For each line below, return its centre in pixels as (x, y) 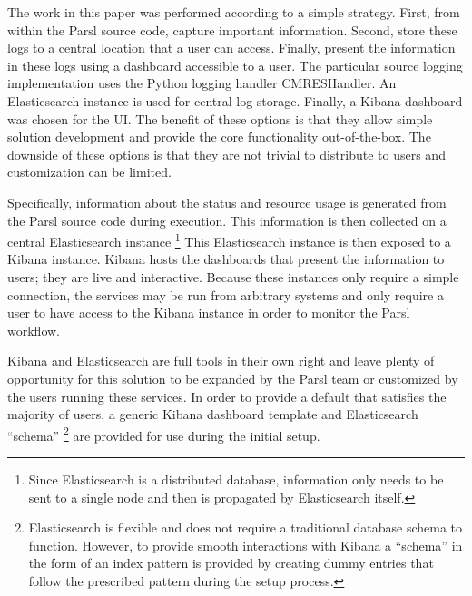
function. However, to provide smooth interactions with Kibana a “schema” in (246, 545)
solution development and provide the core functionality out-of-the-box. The (219, 137)
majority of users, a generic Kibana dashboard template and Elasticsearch (213, 414)
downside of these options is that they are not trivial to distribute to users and (226, 154)
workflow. (34, 330)
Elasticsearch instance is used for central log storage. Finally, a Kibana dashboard (235, 100)
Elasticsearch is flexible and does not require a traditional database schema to (245, 528)
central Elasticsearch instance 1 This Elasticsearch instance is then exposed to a (229, 240)
